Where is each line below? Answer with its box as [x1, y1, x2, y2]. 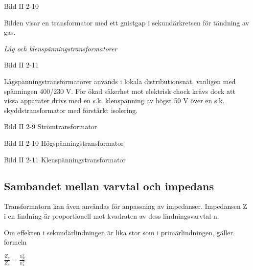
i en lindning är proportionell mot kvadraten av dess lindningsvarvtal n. [4, 210, 219, 221]
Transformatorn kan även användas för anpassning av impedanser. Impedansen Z [4, 201, 247, 211]
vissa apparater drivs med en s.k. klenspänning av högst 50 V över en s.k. [4, 95, 225, 106]
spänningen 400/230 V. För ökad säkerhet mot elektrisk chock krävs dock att [4, 86, 235, 96]
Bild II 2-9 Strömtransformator [4, 121, 97, 132]
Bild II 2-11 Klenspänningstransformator [4, 154, 126, 164]
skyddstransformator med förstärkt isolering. [4, 105, 138, 115]
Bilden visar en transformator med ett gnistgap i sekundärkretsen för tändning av [4, 17, 250, 27]
